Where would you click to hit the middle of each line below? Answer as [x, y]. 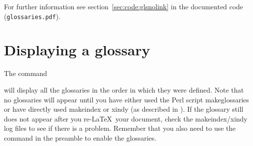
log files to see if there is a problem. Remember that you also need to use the [120, 128]
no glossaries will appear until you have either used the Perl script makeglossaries [126, 99]
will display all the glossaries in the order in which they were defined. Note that [124, 89]
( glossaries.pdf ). [32, 16]
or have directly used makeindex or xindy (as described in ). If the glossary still [124, 109]
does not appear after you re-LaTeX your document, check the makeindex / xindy [126, 118]
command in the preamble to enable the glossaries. [80, 137]
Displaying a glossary [77, 50]
